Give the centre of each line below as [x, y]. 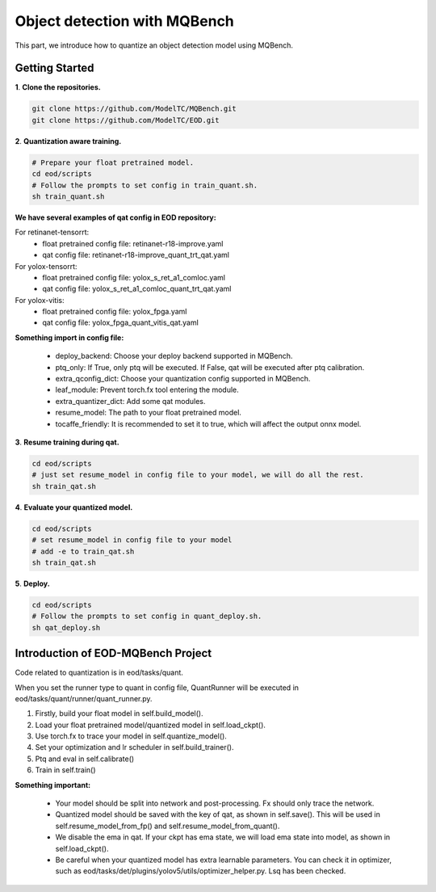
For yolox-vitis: [40, 300]
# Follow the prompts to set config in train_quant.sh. [145, 185]
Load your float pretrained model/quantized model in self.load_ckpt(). [151, 725]
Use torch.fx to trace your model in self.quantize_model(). [131, 736]
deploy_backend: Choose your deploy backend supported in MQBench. [174, 356]
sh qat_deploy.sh [66, 627]
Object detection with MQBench [124, 21]
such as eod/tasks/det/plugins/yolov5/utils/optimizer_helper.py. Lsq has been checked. [201, 871]
